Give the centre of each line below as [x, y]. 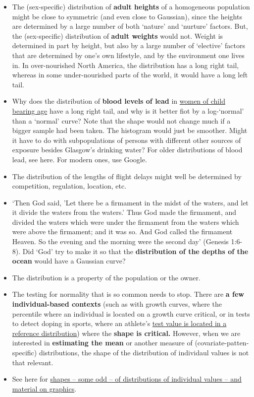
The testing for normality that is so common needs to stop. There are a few [128, 294]
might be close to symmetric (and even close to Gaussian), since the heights [127, 16]
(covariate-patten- [222, 343]
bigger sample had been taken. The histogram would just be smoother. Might [130, 130]
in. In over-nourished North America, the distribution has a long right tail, [126, 65]
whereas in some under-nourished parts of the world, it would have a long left [130, 75]
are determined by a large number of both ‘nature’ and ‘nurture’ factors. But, [130, 26]
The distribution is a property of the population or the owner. [106, 277]
